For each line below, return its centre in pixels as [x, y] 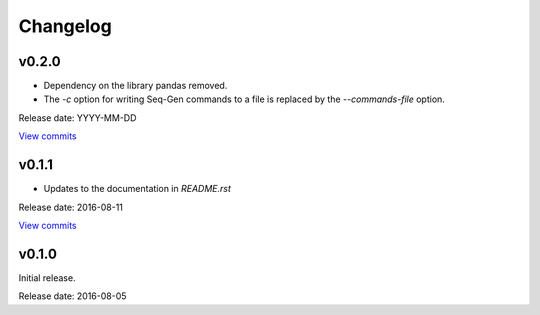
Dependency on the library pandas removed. [135, 86]
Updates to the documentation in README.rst [137, 189]
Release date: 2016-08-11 [71, 207]
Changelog [65, 26]
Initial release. [47, 277]
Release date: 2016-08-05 [72, 296]
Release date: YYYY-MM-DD [77, 117]
